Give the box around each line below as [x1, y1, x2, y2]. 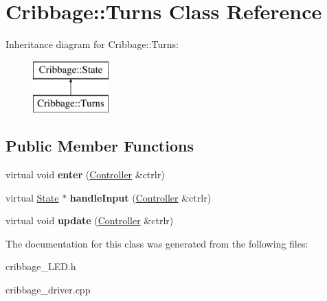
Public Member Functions [5, 135, 194, 156]
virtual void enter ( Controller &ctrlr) [5, 167, 165, 182]
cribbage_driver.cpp [5, 282, 91, 297]
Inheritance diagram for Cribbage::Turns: [5, 37, 179, 51]
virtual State [5, 190, 59, 204]
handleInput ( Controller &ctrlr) [69, 190, 212, 204]
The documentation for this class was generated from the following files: [5, 236, 308, 250]
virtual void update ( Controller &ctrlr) [5, 213, 174, 228]
